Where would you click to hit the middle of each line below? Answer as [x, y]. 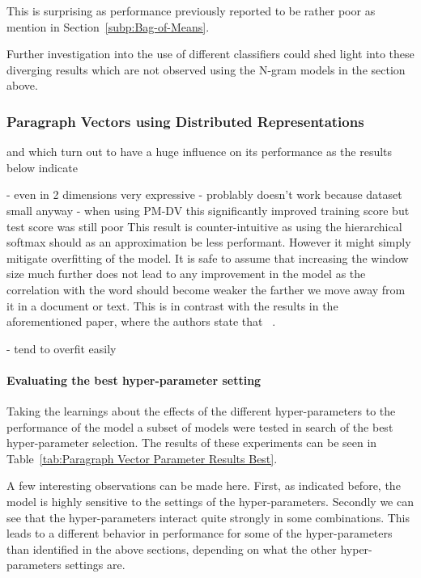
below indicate [42, 167]
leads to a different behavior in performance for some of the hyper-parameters [200, 533]
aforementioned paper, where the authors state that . [141, 321]
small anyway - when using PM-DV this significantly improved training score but [208, 210]
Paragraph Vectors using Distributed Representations [185, 121]
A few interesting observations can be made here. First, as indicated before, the [204, 485]
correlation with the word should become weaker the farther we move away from [206, 289]
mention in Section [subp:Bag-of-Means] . [108, 26]
